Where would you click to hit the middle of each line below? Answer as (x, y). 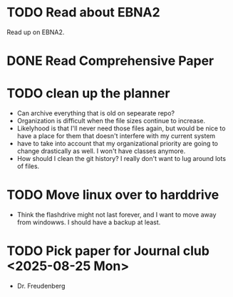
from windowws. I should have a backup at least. (89, 222)
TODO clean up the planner (88, 94)
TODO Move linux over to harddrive (113, 195)
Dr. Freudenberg (41, 286)
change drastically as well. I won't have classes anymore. (101, 151)
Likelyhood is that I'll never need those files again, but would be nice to (121, 128)
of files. (28, 166)
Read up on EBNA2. (36, 32)
